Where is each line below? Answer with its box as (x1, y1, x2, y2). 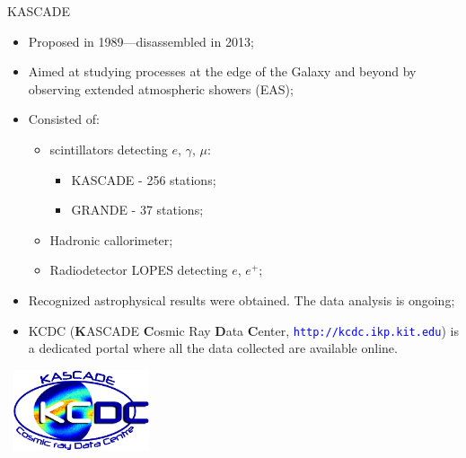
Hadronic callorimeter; (49, 230, 173, 249)
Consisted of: (28, 110, 100, 128)
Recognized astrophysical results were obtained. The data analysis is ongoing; (28, 290, 455, 309)
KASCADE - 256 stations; (71, 170, 216, 189)
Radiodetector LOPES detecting (49, 260, 228, 279)
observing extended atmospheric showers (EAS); (28, 79, 294, 98)
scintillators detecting (49, 139, 168, 158)
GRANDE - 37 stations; (71, 200, 204, 219)
